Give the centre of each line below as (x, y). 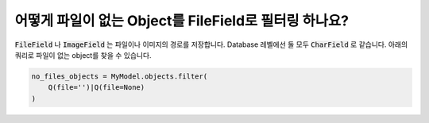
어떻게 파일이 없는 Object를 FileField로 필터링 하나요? (182, 21)
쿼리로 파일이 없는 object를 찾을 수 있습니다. (83, 55)
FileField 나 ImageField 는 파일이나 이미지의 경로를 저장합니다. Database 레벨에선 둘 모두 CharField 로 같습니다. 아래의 (211, 44)
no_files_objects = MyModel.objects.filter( (120, 76)
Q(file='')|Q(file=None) (97, 88)
